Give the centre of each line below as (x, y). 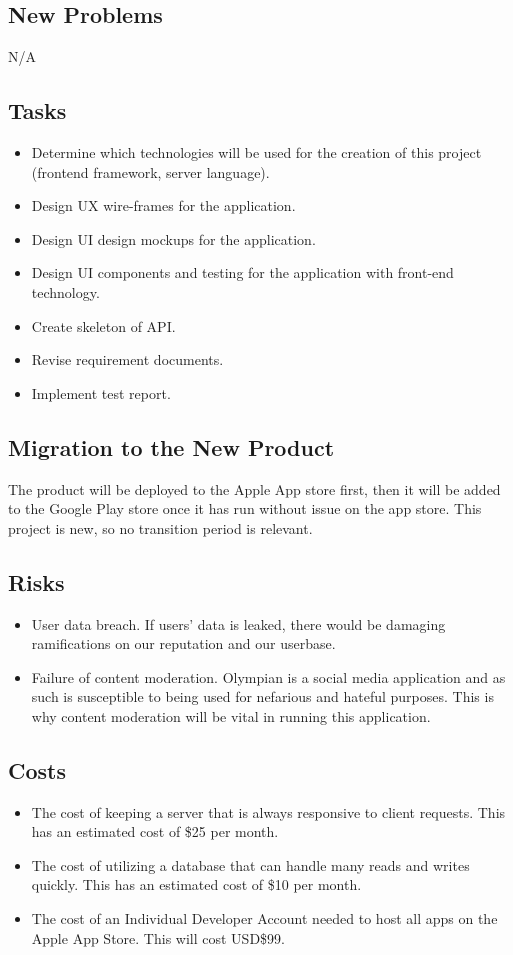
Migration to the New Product (171, 446)
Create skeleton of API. (103, 325)
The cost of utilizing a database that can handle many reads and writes (250, 864)
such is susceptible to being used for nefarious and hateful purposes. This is (262, 696)
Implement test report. (101, 392)
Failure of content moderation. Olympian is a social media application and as (268, 676)
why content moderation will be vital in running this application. (231, 715)
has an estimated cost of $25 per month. (155, 831)
